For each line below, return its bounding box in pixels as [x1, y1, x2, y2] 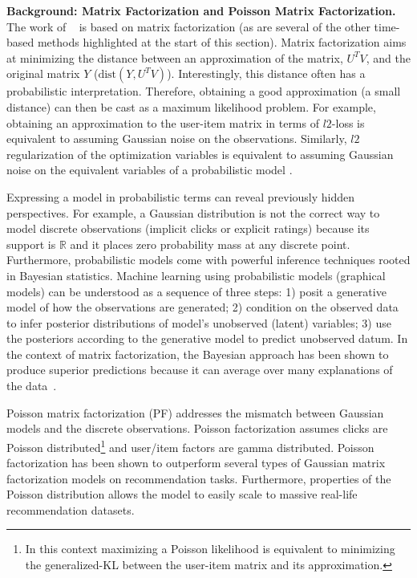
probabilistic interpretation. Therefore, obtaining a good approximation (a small [6, 83, 401, 100]
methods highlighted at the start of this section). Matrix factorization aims [37, 34, 407, 51]
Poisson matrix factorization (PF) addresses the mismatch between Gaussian [6, 404, 384, 421]
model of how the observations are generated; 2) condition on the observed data [6, 299, 399, 315]
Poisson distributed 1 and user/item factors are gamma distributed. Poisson [6, 436, 374, 455]
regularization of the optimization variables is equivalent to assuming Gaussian [6, 145, 394, 162]
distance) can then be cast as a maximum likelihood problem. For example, [6, 98, 376, 115]
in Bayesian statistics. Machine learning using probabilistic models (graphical [6, 267, 386, 283]
